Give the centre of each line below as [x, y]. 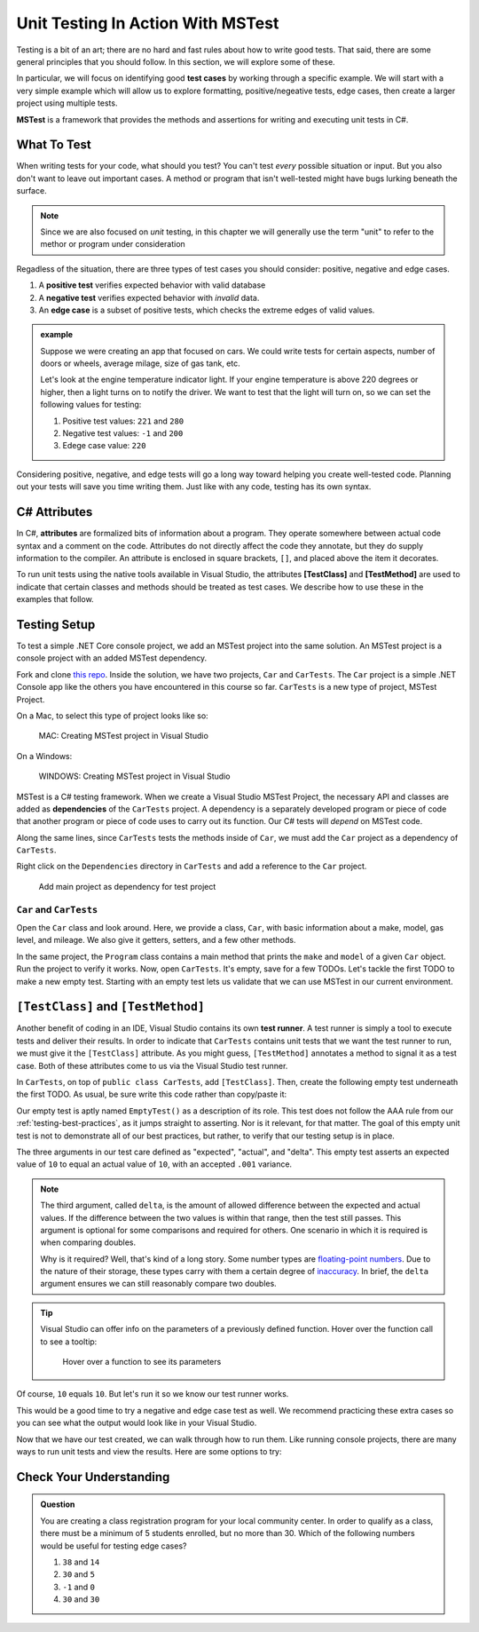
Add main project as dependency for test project [127, 886]
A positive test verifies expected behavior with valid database [152, 285]
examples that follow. [55, 599]
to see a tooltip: [69, 1342]
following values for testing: [91, 405]
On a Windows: [44, 756]
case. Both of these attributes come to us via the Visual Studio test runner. [152, 1066]
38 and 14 [81, 1562]
